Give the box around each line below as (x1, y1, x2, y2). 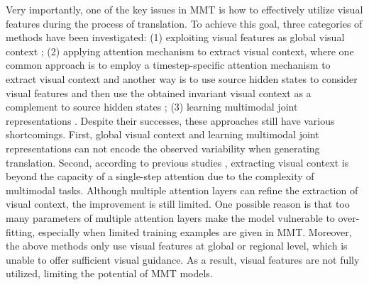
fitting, (6, 224, 35, 239)
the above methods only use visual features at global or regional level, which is (6, 238, 348, 253)
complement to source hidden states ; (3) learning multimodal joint (6, 99, 298, 114)
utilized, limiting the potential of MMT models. (6, 266, 213, 281)
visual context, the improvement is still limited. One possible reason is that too (6, 196, 350, 211)
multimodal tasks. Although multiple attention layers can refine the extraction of (6, 182, 358, 197)
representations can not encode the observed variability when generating (6, 140, 320, 155)
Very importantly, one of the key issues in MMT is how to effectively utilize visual (6, 2, 363, 16)
